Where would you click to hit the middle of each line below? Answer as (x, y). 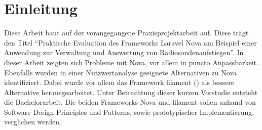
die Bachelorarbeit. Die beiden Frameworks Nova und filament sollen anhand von (130, 102)
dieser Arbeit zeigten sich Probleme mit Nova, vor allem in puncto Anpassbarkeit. (131, 62)
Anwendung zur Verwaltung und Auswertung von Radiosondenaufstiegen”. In (124, 52)
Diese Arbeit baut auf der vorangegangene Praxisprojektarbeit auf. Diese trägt (126, 33)
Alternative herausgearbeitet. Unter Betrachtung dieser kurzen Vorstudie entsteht (131, 92)
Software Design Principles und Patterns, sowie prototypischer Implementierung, (129, 112)
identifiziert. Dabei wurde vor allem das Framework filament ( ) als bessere (119, 82)
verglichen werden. (33, 122)
